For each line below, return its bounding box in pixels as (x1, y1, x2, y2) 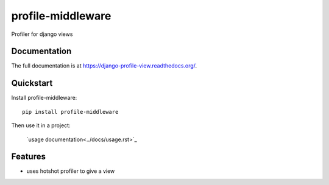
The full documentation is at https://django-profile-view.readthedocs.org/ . (11, 62, 197, 69)
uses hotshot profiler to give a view (26, 167, 115, 175)
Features (11, 152, 46, 162)
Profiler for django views (11, 30, 73, 38)
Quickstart (11, 78, 53, 88)
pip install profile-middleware (22, 108, 119, 115)
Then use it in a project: (11, 122, 71, 129)
